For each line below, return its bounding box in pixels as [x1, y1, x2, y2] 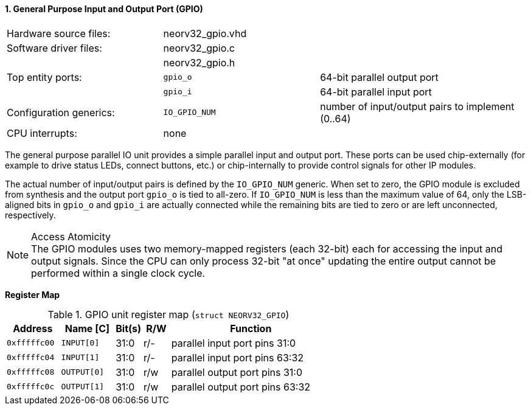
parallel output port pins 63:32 [171, 380, 311, 393]
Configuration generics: [7, 106, 115, 119]
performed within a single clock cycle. [31, 266, 206, 279]
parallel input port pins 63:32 [171, 351, 304, 364]
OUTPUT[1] [61, 382, 105, 392]
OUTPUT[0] [61, 367, 105, 377]
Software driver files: [7, 41, 102, 54]
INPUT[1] [61, 353, 100, 363]
